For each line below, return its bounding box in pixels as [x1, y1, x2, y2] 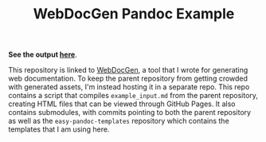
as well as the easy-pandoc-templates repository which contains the [8, 116, 229, 126]
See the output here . [8, 49, 77, 60]
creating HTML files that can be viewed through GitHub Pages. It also [8, 99, 236, 108]
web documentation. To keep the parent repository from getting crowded [8, 73, 248, 84]
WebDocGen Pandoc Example [33, 5, 235, 23]
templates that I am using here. [8, 124, 110, 134]
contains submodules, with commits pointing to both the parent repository [8, 108, 252, 117]
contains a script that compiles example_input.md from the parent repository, [8, 91, 259, 101]
